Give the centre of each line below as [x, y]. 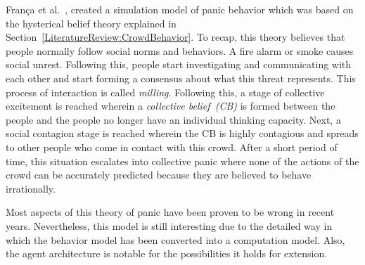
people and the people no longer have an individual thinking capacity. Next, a [173, 119]
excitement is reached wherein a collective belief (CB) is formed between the [171, 106]
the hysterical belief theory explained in [91, 23]
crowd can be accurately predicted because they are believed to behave [159, 175]
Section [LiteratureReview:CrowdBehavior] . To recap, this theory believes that [175, 37]
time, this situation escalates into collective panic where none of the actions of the [182, 161]
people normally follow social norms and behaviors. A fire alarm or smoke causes [180, 50]
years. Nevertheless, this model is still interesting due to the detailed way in [169, 225]
